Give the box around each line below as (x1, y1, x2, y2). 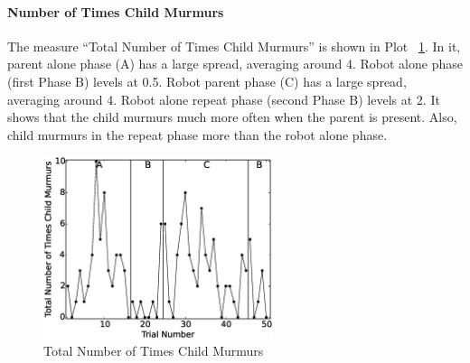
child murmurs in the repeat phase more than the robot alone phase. (7, 125, 388, 144)
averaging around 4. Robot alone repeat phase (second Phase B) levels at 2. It (7, 89, 440, 108)
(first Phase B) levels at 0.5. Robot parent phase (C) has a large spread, (7, 71, 407, 90)
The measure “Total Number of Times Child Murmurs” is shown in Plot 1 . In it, (7, 36, 461, 55)
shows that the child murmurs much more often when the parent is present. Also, (7, 107, 457, 126)
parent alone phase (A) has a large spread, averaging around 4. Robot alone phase (7, 54, 463, 73)
